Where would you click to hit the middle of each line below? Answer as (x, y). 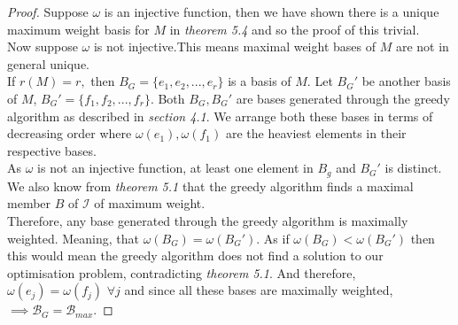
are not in (422, 46)
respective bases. (52, 150)
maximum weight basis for (78, 29)
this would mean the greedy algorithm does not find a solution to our (195, 255)
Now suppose (43, 46)
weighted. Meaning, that (73, 238)
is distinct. (413, 168)
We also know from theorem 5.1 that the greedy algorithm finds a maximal (210, 186)
